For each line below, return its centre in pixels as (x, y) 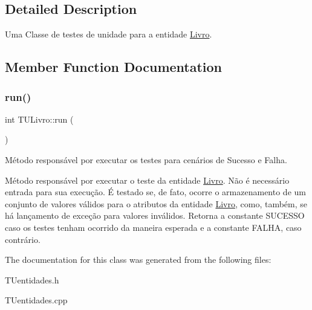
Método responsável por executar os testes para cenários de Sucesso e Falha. (146, 159)
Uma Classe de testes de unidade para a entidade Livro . (109, 34)
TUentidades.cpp (36, 300)
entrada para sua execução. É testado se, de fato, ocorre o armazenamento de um (155, 192)
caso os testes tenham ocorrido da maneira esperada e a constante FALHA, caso (153, 227)
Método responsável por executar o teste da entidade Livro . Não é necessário (147, 180)
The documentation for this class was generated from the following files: (138, 260)
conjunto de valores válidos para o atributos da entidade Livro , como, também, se (156, 203)
